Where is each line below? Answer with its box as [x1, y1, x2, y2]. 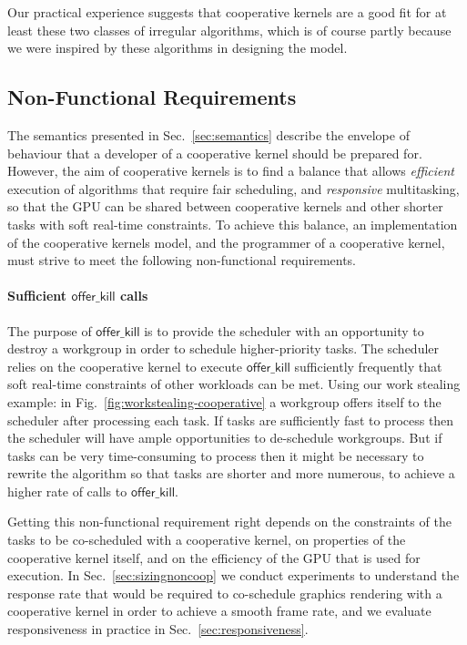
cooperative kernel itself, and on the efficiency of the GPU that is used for [7, 548, 421, 567]
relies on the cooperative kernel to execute [7, 356, 242, 375]
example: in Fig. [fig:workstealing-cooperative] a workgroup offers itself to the [7, 392, 442, 411]
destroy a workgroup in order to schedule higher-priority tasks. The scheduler [7, 339, 440, 358]
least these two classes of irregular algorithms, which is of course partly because [7, 20, 452, 39]
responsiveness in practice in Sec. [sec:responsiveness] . [7, 619, 309, 639]
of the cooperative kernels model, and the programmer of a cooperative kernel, [7, 232, 445, 251]
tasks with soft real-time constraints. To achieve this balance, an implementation [7, 214, 458, 233]
